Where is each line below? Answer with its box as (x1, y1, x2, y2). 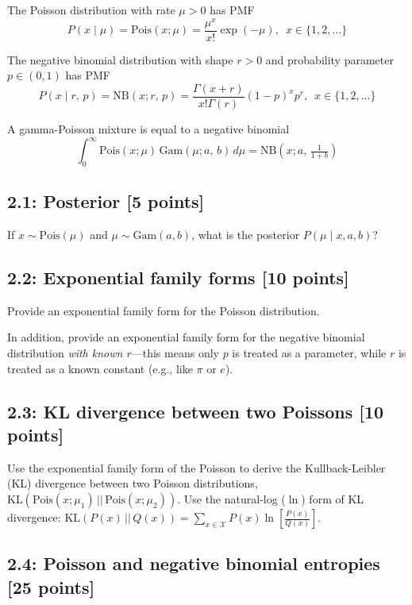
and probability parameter (265, 51, 394, 67)
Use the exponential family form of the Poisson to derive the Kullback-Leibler (7, 459, 386, 476)
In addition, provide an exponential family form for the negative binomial (7, 329, 365, 345)
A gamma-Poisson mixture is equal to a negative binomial (7, 120, 290, 137)
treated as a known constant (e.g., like (7, 360, 193, 376)
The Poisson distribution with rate (7, 2, 175, 17)
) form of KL (301, 491, 364, 507)
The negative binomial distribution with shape (7, 51, 233, 67)
